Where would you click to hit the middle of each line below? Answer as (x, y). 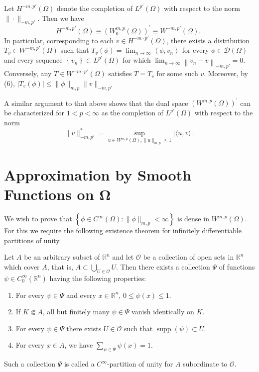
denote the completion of (95, 8)
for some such (177, 73)
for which (136, 60)
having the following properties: (98, 278)
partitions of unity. (33, 240)
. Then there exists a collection (163, 266)
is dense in (193, 219)
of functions (237, 266)
